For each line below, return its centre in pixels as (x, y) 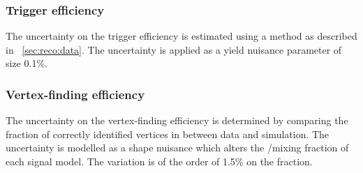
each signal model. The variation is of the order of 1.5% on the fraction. (159, 161)
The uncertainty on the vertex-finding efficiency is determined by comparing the (177, 120)
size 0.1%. (27, 63)
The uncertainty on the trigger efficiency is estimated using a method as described (181, 36)
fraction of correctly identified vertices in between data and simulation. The (168, 134)
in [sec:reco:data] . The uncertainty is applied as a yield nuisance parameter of (174, 49)
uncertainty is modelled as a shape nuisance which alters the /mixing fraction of (177, 148)
